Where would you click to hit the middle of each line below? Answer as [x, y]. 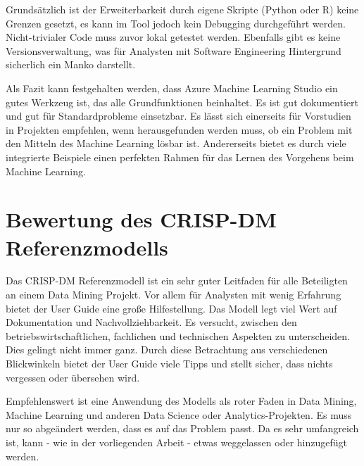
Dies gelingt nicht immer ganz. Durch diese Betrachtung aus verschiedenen [167, 349]
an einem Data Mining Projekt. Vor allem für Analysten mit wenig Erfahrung [174, 295]
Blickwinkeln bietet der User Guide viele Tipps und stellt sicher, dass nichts [169, 363]
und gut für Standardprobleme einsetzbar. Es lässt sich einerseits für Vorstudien [178, 116]
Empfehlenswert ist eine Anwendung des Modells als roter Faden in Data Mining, [181, 401]
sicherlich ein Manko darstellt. [71, 64]
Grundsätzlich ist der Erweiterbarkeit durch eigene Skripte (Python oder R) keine [182, 9]
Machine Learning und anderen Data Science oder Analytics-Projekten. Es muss [179, 414]
